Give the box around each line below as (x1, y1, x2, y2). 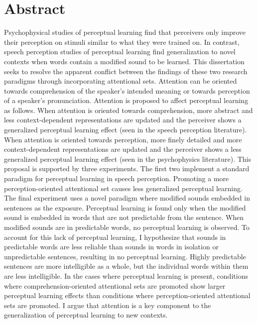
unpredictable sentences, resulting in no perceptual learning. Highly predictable (4, 251, 246, 261)
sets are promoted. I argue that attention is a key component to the (4, 300, 211, 310)
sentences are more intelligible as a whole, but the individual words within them (4, 261, 249, 271)
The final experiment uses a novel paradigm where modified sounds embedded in (4, 193, 250, 203)
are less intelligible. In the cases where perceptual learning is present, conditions (4, 270, 248, 281)
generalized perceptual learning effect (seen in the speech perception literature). (4, 124, 247, 135)
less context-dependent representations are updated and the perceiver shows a (4, 114, 242, 125)
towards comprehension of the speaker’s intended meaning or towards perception (4, 85, 250, 96)
